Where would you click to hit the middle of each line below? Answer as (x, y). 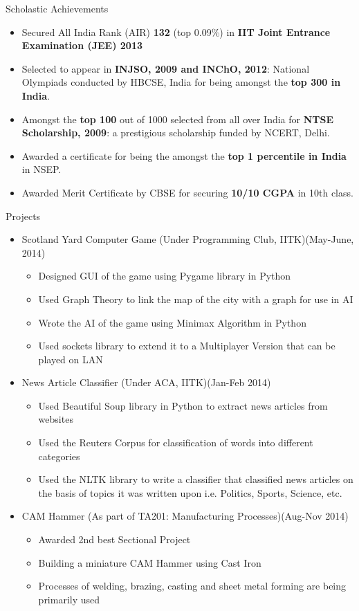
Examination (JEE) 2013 (82, 45)
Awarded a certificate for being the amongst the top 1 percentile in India (184, 155)
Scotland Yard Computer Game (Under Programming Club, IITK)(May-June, (188, 239)
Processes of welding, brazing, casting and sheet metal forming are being (192, 586)
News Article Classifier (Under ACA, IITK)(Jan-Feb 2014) (146, 382)
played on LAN (71, 359)
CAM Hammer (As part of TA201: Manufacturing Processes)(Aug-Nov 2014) (185, 516)
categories (59, 456)
